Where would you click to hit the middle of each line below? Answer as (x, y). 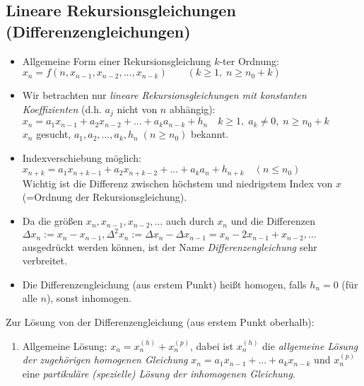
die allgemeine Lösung (310, 345)
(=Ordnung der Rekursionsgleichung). (105, 197)
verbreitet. (45, 261)
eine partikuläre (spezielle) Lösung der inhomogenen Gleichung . (159, 373)
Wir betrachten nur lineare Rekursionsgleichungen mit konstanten (164, 95)
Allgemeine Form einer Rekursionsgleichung (117, 60)
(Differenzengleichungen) (98, 31)
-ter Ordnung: (249, 60)
